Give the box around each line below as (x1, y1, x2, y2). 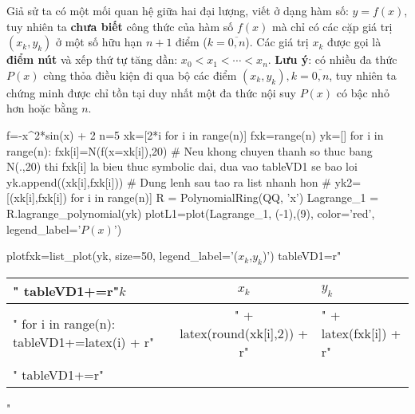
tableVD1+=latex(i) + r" (13, 333, 154, 352)
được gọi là (326, 34, 381, 50)
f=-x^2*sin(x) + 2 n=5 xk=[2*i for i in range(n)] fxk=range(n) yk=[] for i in (6, 126, 384, 143)
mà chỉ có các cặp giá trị (272, 18, 393, 34)
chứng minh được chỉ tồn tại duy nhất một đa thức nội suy (6, 84, 296, 101)
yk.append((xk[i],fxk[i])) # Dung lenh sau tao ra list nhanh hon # (6, 173, 331, 190)
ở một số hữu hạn (56, 34, 143, 50)
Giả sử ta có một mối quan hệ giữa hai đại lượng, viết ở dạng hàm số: (6, 2, 349, 18)
